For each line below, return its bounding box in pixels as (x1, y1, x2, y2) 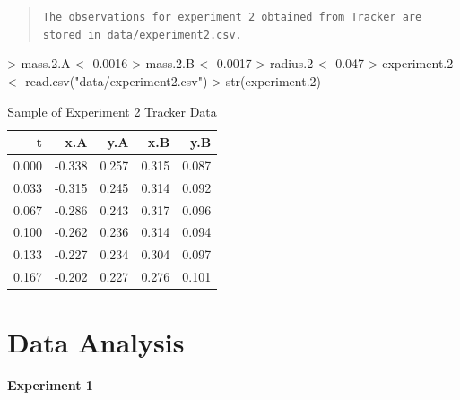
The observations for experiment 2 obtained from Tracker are (42, 11, 422, 23)
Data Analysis (7, 324, 185, 361)
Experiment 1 (7, 376, 93, 395)
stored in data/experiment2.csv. (42, 28, 242, 41)
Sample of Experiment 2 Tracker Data (7, 101, 217, 120)
